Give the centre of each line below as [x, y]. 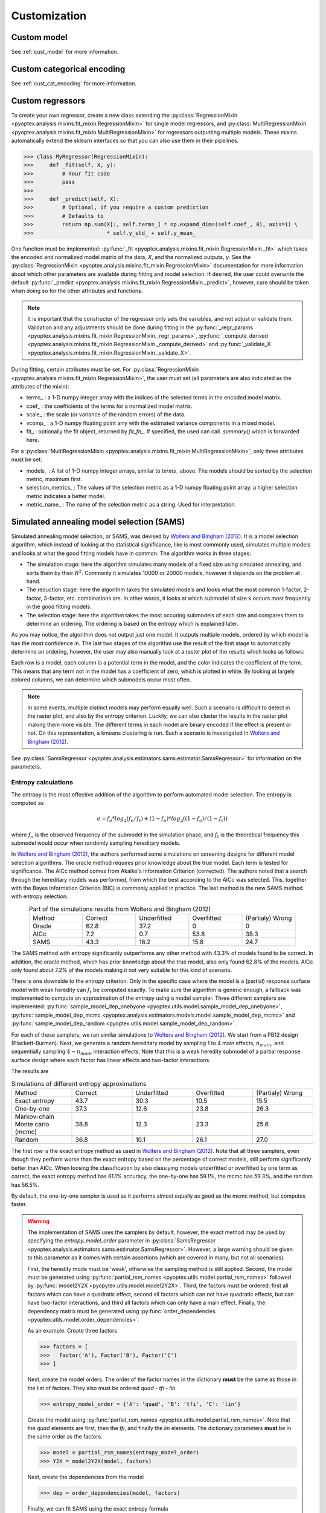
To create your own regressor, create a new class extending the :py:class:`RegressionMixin [124, 115]
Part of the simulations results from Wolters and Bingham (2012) [120, 909]
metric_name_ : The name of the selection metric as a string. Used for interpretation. [131, 505]
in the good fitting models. [59, 607]
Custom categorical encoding [68, 69]
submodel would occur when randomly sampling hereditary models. [96, 843]
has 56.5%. [25, 1185]
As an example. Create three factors [72, 1331]
